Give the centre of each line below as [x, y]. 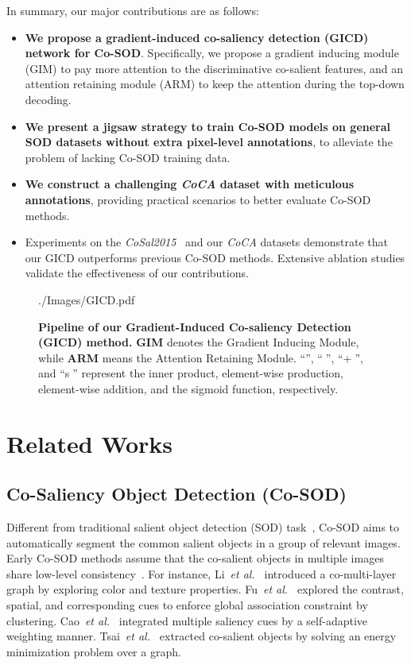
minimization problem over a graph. [94, 651]
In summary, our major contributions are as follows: [133, 10]
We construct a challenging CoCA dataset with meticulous [189, 184]
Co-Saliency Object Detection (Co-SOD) [176, 494]
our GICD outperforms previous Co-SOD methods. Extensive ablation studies [215, 257]
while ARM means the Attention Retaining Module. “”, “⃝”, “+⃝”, [201, 357]
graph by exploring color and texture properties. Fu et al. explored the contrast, [205, 589]
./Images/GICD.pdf [87, 299]
